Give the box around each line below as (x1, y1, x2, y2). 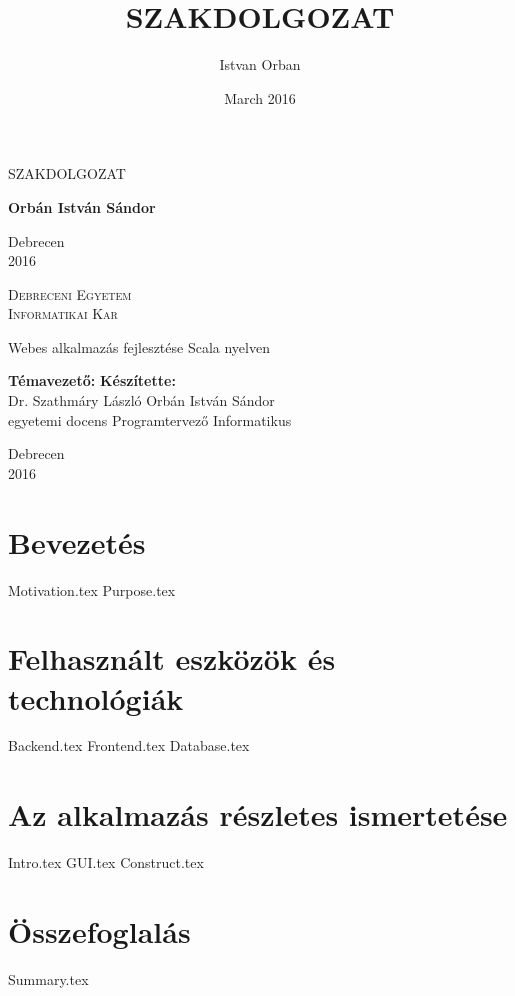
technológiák (8, 677, 184, 718)
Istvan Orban (219, 54, 301, 75)
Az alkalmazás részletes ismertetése (8, 794, 508, 835)
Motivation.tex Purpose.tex (8, 579, 176, 600)
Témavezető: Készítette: (8, 370, 176, 391)
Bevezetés (8, 521, 146, 562)
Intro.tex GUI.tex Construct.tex (8, 852, 204, 873)
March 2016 (224, 87, 296, 108)
